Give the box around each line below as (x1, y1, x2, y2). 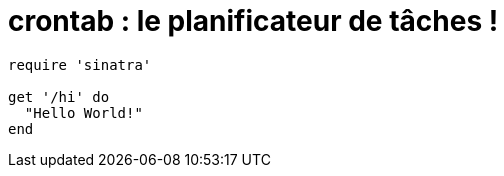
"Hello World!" (24, 104, 143, 121)
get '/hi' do (8, 88, 110, 105)
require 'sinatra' (8, 56, 152, 73)
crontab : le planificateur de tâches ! (8, 4, 499, 38)
